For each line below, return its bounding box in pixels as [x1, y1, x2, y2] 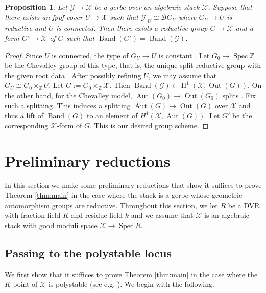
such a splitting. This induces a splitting [5, 100, 131, 110]
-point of [10, 279, 38, 289]
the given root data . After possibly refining [5, 70, 141, 80]
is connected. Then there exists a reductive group [56, 22, 208, 33]
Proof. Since [5, 50, 42, 60]
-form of [57, 120, 82, 130]
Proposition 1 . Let [5, 2, 67, 12]
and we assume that [131, 210, 194, 220]
